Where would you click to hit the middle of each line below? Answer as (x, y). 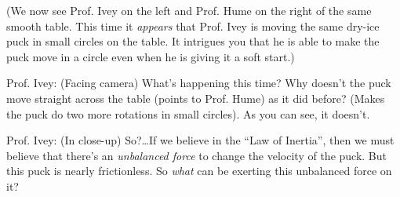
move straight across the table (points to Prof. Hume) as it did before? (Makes (196, 98)
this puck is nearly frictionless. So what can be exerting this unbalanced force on (199, 171)
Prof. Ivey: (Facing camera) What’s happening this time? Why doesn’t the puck (199, 83)
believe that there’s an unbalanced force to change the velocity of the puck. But (196, 155)
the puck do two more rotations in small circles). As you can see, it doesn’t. (188, 113)
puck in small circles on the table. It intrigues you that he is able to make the (193, 41)
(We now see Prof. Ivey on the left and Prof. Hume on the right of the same (189, 10)
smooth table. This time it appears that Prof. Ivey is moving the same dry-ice (193, 26)
